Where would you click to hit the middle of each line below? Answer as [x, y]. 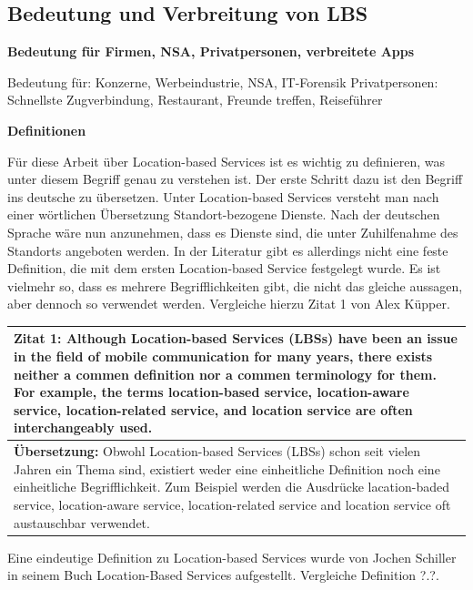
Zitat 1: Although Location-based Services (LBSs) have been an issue [236, 338]
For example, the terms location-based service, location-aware [211, 392]
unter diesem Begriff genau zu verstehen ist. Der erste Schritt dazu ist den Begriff [235, 179]
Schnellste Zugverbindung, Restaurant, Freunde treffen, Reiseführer [195, 100]
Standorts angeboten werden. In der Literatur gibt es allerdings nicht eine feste [228, 250]
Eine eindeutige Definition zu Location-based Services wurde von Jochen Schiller [232, 557]
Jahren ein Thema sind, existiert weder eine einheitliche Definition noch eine [227, 468]
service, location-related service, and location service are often [213, 409]
